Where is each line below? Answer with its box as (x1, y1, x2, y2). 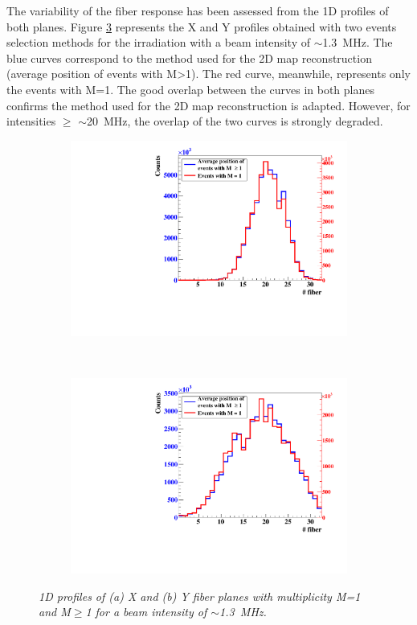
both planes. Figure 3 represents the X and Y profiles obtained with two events (6, 18, 397, 35)
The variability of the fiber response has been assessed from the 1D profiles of (6, 2, 389, 19)
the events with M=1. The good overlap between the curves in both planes (6, 80, 375, 97)
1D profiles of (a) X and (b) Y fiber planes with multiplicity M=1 (39, 587, 361, 604)
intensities (6, 113, 56, 130)
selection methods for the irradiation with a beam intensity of (6, 34, 310, 51)
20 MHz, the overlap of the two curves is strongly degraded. (87, 113, 383, 130)
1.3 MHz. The (322, 34, 393, 51)
